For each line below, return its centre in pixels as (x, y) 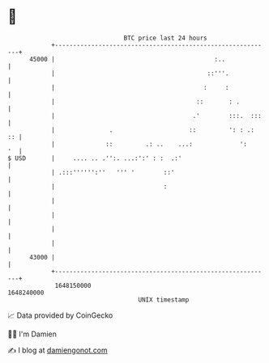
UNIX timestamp (164, 300)
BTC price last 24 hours (165, 38)
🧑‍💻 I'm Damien (32, 334)
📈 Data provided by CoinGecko (60, 315)
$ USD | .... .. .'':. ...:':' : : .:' (95, 158)
